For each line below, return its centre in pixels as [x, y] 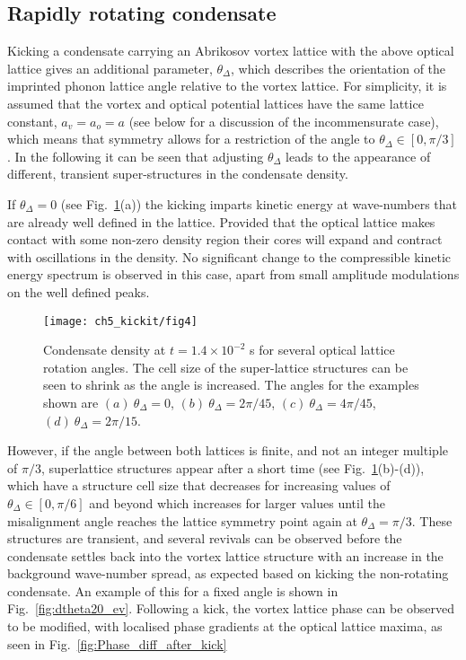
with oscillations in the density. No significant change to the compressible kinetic [229, 256]
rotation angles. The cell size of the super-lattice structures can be [226, 367]
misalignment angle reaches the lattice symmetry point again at [182, 520]
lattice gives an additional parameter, [110, 68]
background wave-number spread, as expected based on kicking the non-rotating [228, 573]
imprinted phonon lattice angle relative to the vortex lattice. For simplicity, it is [227, 86]
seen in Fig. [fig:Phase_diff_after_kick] [117, 643]
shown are [71, 402]
